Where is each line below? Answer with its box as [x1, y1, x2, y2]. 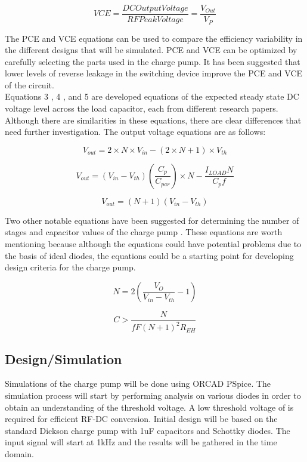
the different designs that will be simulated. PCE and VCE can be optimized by [5, 44, 297, 56]
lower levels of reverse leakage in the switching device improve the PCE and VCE [5, 67, 303, 79]
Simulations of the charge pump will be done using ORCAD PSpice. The [5, 377, 271, 390]
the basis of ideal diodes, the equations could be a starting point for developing [5, 249, 294, 261]
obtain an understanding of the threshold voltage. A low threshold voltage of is [5, 401, 294, 413]
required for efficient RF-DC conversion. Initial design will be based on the [5, 412, 278, 425]
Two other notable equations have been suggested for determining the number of [5, 214, 299, 226]
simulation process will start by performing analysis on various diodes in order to [5, 389, 301, 402]
